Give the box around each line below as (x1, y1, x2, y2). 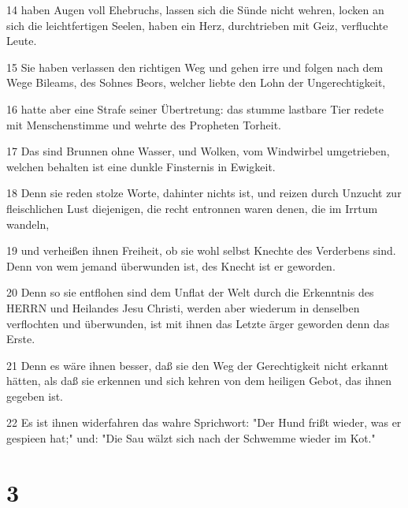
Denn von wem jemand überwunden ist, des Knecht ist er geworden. (6, 257, 336, 274)
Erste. (6, 331, 35, 347)
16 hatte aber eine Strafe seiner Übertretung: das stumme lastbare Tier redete (6, 100, 384, 117)
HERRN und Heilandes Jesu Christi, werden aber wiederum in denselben (6, 299, 360, 316)
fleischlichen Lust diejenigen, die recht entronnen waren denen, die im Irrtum (6, 200, 378, 216)
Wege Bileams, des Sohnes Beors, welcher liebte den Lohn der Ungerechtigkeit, (6, 74, 386, 91)
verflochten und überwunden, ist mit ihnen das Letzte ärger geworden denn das (6, 315, 390, 331)
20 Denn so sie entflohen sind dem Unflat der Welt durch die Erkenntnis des (6, 284, 374, 301)
